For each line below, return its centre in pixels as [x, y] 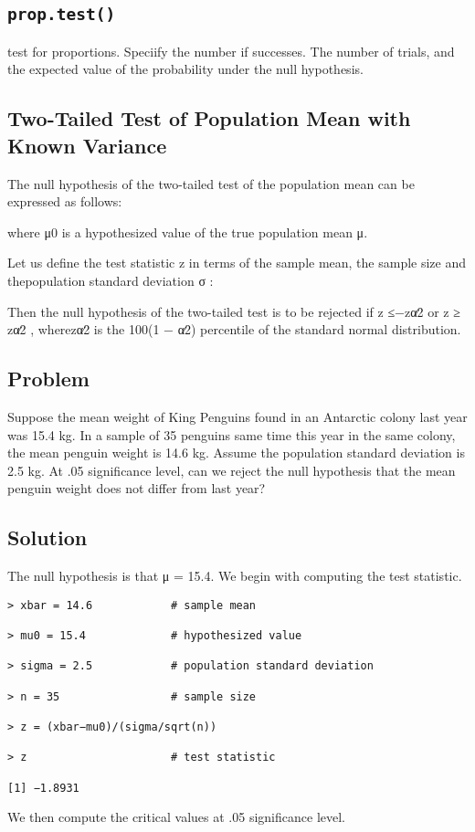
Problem [48, 379]
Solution [47, 537]
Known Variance [87, 145]
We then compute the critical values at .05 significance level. [176, 817]
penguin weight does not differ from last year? [137, 488]
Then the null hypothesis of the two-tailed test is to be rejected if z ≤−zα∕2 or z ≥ [234, 311]
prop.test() [62, 15]
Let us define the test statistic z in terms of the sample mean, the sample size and [237, 263]
